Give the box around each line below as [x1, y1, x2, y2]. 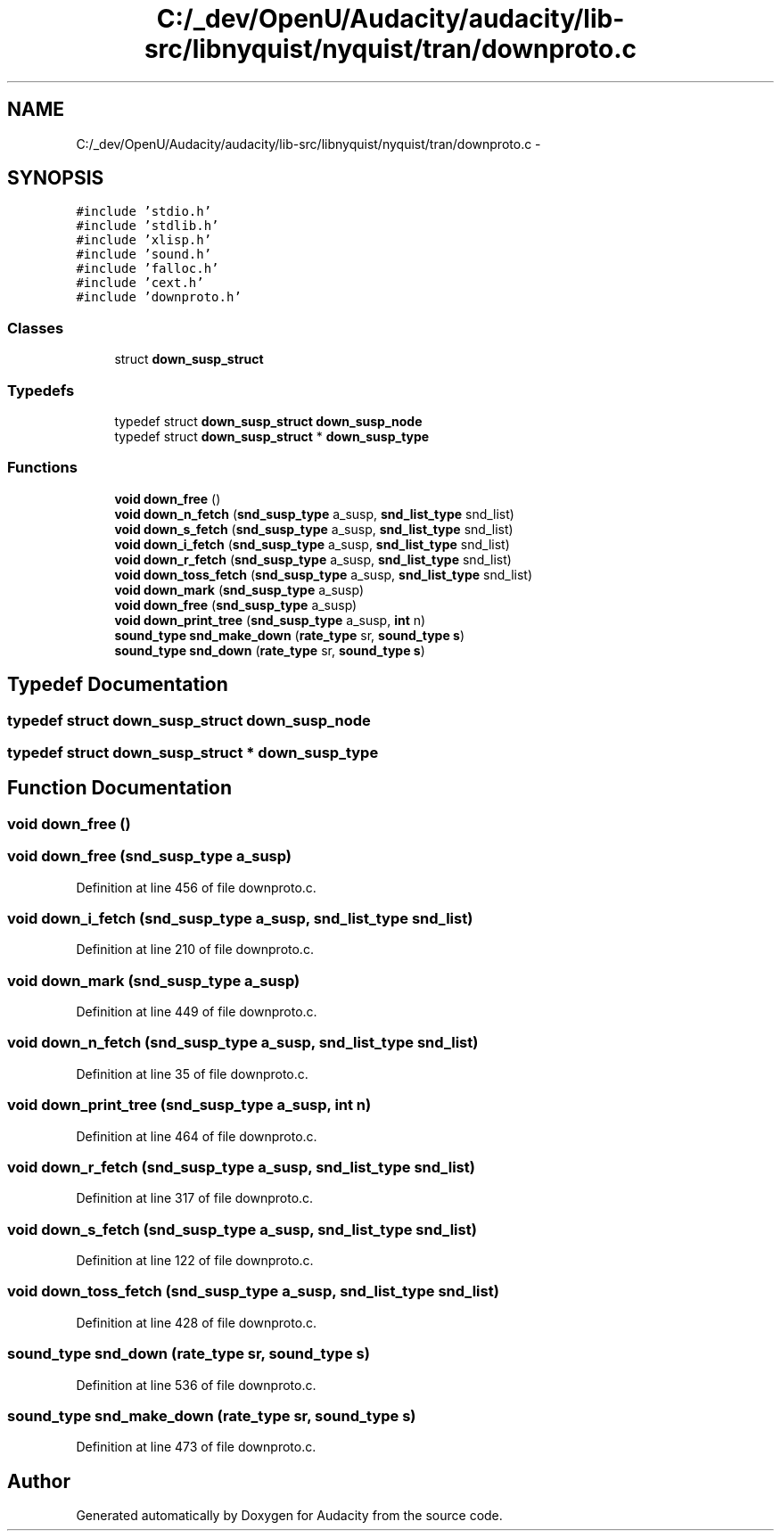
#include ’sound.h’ [76, 247, 212, 262]
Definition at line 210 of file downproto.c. [76, 942, 314, 958]
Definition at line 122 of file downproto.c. [76, 1253, 314, 1268]
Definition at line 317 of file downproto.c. [76, 1190, 314, 1206]
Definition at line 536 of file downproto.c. [76, 1377, 317, 1393]
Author [7, 1469, 70, 1493]
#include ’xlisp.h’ [76, 233, 212, 248]
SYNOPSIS [7, 167, 104, 190]
